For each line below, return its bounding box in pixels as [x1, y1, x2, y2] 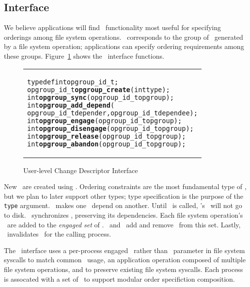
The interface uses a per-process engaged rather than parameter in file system [4, 245, 245, 255]
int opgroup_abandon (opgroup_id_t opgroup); [27, 140, 186, 148]
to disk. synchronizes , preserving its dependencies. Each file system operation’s [4, 210, 243, 220]
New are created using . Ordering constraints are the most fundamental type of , [4, 181, 247, 191]
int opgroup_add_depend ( [27, 101, 115, 109]
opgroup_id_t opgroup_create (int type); [27, 85, 170, 94]
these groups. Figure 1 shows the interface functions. [4, 50, 164, 61]
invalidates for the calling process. [7, 229, 111, 239]
